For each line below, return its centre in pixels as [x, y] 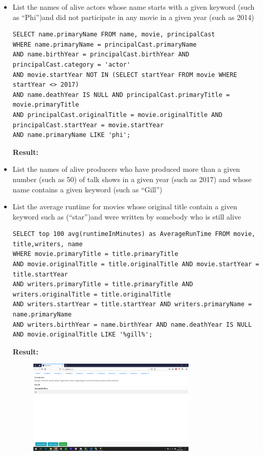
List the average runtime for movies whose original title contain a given [125, 206]
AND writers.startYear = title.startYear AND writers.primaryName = [132, 304]
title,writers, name [48, 244]
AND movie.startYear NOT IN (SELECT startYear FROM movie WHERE [125, 75]
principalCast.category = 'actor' [71, 64]
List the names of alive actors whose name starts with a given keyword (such [134, 7]
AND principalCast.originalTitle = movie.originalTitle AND [117, 115]
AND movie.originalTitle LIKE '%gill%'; [82, 335]
